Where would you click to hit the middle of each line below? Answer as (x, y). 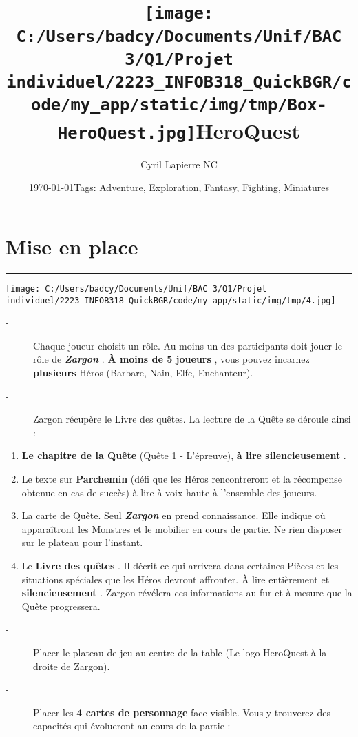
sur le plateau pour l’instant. (82, 542)
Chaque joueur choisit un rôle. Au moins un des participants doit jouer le (188, 345)
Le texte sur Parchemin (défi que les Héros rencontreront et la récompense (182, 478)
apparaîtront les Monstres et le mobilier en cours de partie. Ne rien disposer (182, 528)
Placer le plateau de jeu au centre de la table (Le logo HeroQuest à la (180, 652)
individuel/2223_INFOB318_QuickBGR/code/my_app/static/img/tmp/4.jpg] (171, 300)
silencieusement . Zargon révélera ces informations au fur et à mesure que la (187, 593)
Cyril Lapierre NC (179, 164)
